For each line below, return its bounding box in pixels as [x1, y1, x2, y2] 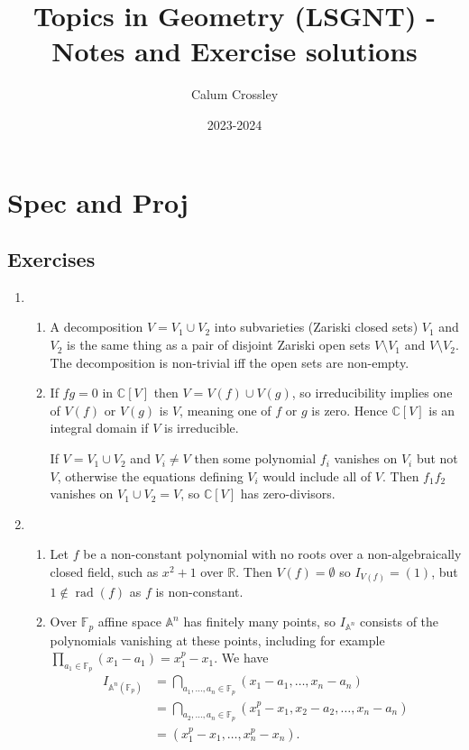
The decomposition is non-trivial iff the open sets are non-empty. [50, 352, 409, 371]
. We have [214, 648, 269, 667]
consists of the [360, 612, 439, 631]
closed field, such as [50, 562, 159, 581]
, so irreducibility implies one [291, 383, 453, 402]
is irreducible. [164, 418, 239, 437]
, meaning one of [179, 400, 271, 419]
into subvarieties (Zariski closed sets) [214, 317, 418, 336]
